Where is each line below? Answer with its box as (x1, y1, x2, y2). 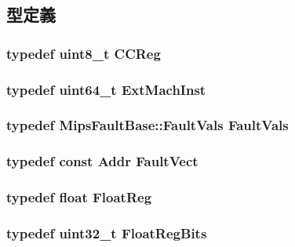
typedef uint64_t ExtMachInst (6, 79, 206, 99)
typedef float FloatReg (6, 187, 152, 207)
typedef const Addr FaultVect (6, 151, 198, 171)
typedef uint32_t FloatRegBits (6, 223, 207, 242)
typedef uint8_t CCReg (6, 43, 161, 63)
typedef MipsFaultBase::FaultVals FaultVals (6, 115, 289, 135)
